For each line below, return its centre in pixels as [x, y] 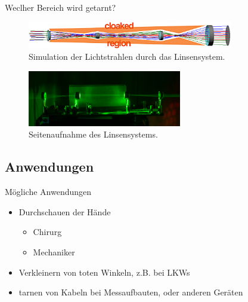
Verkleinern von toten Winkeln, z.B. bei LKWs [104, 272]
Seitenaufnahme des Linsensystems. [93, 134]
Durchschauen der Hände [65, 211]
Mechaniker [54, 252]
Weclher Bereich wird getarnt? [61, 7]
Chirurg [47, 232]
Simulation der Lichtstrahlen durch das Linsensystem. [127, 57]
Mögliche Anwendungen [48, 192]
